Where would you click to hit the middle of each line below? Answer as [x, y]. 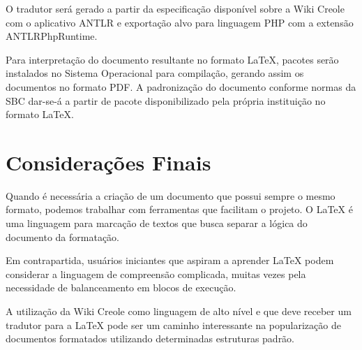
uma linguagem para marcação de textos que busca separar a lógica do [157, 223]
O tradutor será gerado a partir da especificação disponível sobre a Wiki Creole [175, 8]
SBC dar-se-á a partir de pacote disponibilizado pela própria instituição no [166, 100]
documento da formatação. [62, 236]
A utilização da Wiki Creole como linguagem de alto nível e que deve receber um [179, 311]
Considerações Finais [108, 162]
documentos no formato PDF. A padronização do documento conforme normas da [181, 86]
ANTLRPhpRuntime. [52, 36]
